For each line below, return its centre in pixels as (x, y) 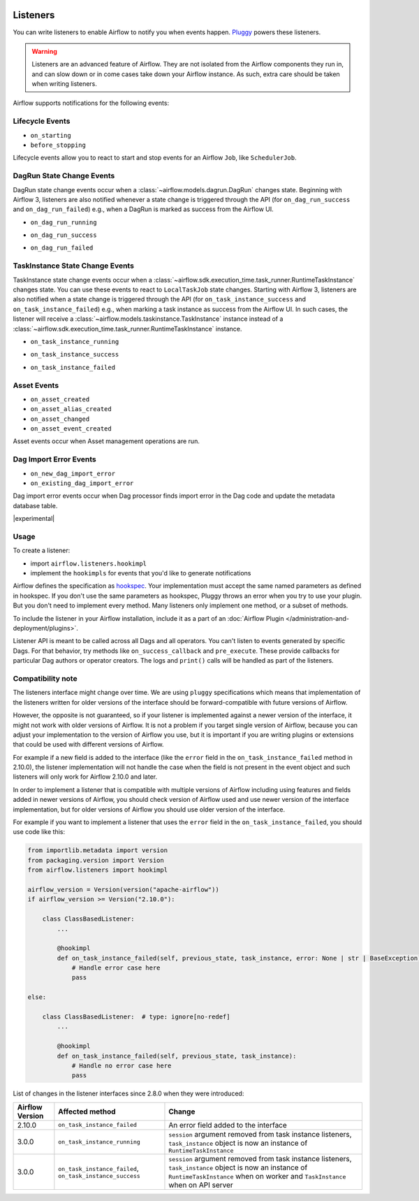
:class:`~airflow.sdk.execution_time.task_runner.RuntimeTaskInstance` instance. (127, 329)
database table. (35, 505)
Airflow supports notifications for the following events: (91, 103)
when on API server (201, 1185)
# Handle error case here (116, 968)
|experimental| (34, 519)
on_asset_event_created (71, 429)
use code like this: (39, 832)
